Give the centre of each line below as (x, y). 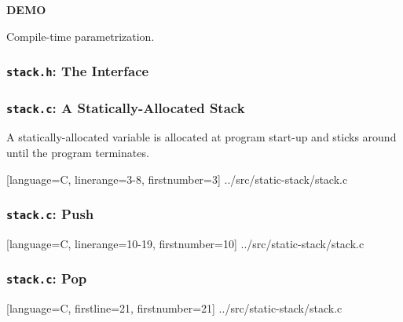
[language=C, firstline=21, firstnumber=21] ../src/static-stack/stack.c (174, 308)
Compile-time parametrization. (81, 36)
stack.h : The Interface (78, 71)
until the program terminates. (78, 152)
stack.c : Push (50, 214)
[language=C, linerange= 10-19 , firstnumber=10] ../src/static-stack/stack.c (185, 243)
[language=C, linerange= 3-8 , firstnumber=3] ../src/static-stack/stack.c (177, 179)
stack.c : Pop (47, 278)
